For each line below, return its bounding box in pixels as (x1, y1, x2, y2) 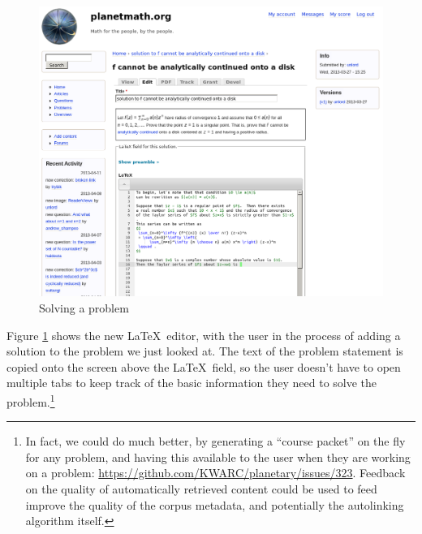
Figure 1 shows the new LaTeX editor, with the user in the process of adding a (6, 326, 401, 343)
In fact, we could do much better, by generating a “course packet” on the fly (25, 433, 406, 450)
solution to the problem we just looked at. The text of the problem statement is (6, 342, 403, 360)
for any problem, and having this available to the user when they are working (25, 448, 411, 465)
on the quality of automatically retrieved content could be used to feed (25, 480, 377, 497)
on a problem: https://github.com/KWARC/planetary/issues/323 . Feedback (25, 464, 406, 481)
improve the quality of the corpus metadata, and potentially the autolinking (25, 496, 404, 513)
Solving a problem (39, 299, 129, 316)
